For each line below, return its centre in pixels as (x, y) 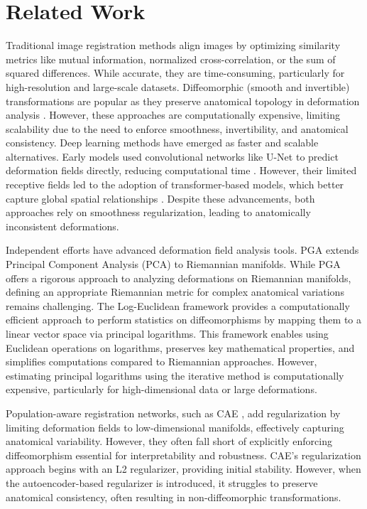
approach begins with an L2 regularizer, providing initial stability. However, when (183, 469)
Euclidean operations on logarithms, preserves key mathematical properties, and (180, 347)
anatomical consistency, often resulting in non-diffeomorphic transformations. (174, 497)
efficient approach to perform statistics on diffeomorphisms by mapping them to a (184, 320)
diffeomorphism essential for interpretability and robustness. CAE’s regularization (183, 455)
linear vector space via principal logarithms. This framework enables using (167, 333)
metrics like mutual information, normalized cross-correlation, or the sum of (171, 59)
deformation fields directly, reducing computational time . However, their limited (181, 170)
